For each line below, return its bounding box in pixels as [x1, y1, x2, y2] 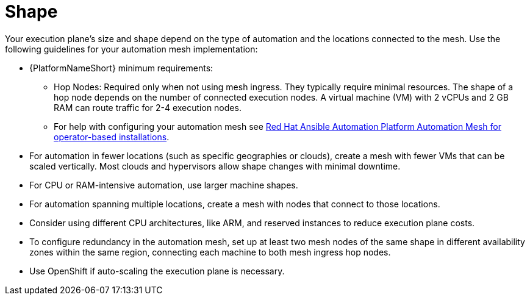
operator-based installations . [54, 131, 170, 142]
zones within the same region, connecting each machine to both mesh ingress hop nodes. [29, 246, 391, 257]
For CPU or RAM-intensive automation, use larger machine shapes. [29, 179, 298, 190]
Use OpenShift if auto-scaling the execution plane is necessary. [29, 265, 285, 276]
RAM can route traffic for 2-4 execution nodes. [54, 102, 242, 113]
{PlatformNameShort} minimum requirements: [29, 62, 213, 73]
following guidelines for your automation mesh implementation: [5, 43, 258, 54]
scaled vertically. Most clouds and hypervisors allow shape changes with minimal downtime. [29, 160, 401, 171]
